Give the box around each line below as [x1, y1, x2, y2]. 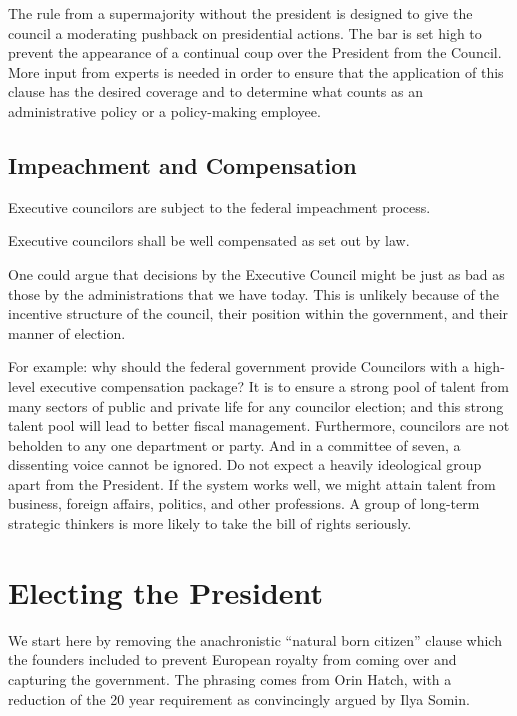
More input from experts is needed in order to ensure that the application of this [8, 61, 504, 82]
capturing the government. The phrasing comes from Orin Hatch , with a [8, 668, 452, 689]
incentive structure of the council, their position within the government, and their [8, 303, 509, 324]
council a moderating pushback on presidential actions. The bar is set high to [8, 22, 482, 43]
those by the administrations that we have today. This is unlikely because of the [8, 283, 499, 304]
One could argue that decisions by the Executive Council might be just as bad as [8, 263, 505, 284]
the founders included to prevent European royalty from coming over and [8, 649, 457, 670]
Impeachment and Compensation [8, 149, 357, 180]
